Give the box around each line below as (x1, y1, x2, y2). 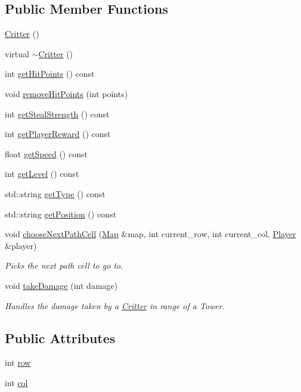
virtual (5, 47, 29, 60)
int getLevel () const (5, 167, 79, 180)
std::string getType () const (5, 187, 105, 200)
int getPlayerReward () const (5, 127, 111, 140)
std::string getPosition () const (5, 207, 116, 220)
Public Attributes (5, 328, 116, 347)
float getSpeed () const (5, 147, 88, 160)
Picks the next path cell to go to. (5, 259, 123, 272)
